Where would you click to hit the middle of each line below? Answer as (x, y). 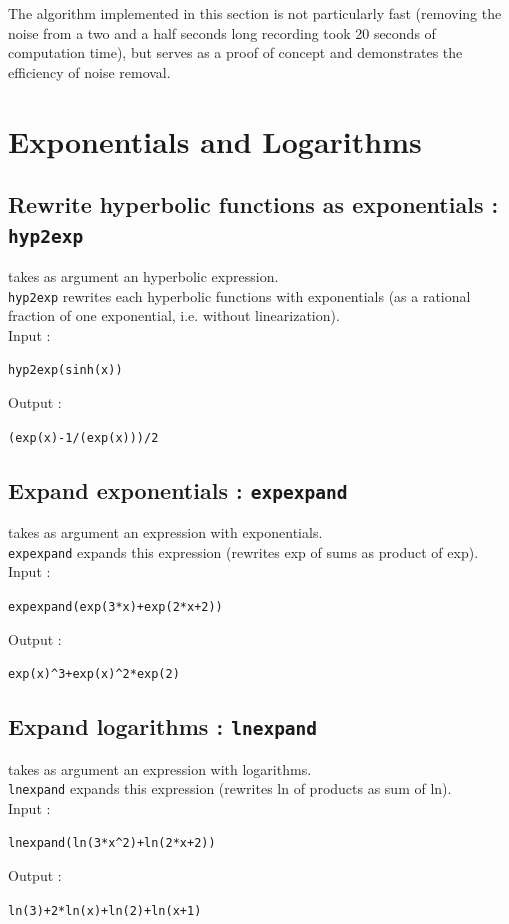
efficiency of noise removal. (89, 71)
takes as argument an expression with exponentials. (165, 532)
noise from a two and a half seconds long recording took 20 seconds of (222, 32)
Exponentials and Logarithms (215, 140)
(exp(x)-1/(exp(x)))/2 (83, 437)
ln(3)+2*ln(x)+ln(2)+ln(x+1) (105, 910)
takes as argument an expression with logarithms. (160, 768)
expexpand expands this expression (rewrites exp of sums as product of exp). (243, 551)
